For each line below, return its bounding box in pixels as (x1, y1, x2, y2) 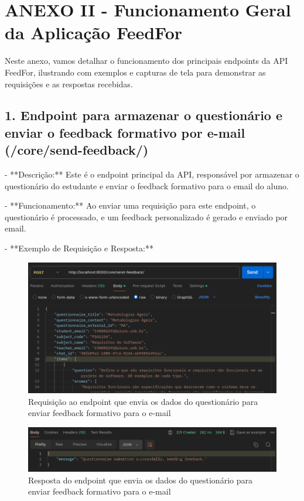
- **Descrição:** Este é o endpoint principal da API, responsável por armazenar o (5, 168, 299, 180)
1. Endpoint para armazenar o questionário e (5, 106, 283, 124)
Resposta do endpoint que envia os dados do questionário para (28, 473, 252, 486)
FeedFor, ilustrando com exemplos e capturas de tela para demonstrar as (5, 66, 266, 78)
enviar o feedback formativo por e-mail (5, 123, 245, 141)
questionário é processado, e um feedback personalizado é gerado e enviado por (5, 210, 288, 223)
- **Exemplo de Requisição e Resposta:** (5, 242, 153, 254)
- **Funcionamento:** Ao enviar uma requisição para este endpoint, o (5, 199, 256, 212)
